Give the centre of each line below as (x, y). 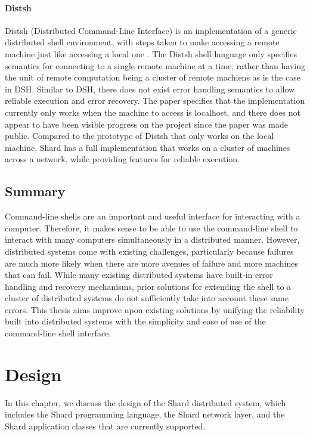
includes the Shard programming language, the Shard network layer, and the (145, 414)
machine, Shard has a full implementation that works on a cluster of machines (148, 147)
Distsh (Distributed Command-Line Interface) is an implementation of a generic (151, 30)
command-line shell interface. (58, 333)
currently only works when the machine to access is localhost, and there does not (153, 112)
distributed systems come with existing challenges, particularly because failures (149, 251)
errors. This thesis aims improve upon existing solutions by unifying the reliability (155, 309)
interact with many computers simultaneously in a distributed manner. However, (152, 239)
